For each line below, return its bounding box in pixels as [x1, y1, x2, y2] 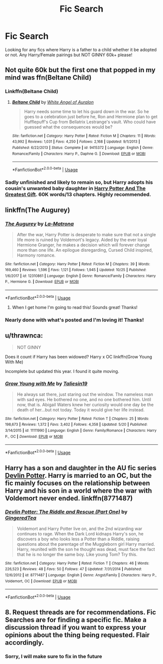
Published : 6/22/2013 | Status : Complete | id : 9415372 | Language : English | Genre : [12, 145, 154, 150]
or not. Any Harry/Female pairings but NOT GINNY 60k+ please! [5, 52, 132, 58]
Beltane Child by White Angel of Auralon [12, 99, 94, 105]
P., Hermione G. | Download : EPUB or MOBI [5, 279, 79, 284]
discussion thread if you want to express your [5, 623, 147, 632]
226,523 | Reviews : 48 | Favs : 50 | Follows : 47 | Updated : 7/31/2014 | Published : [5, 567, 142, 572]
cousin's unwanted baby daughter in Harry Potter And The [5, 185, 146, 192]
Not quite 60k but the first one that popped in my [5, 66, 156, 74]
